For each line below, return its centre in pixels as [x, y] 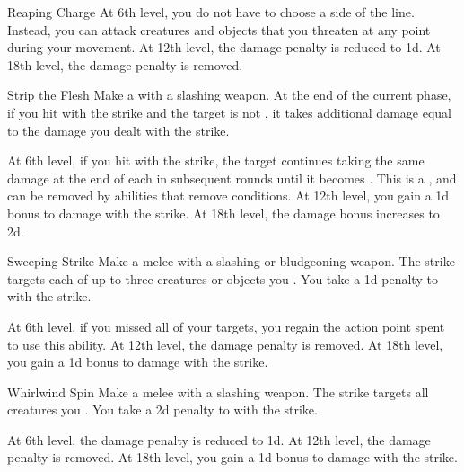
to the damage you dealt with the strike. [118, 130]
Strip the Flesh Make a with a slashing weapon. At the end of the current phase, [229, 95]
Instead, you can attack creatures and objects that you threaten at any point [219, 29]
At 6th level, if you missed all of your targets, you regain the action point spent [226, 326]
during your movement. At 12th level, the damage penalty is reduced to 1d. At [224, 47]
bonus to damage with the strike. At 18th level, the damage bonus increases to [223, 213]
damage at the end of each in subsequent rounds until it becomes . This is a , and [232, 178]
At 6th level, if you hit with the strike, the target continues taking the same [216, 160]
